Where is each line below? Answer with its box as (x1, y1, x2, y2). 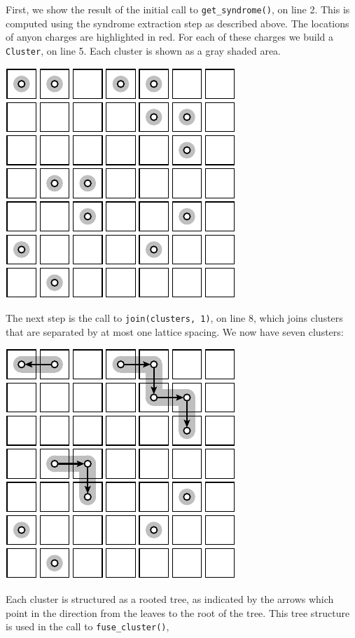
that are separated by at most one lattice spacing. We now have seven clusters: (6, 324, 344, 339)
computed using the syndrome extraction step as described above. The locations (6, 15, 349, 30)
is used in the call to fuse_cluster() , (6, 619, 169, 634)
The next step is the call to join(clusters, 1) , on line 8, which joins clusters (6, 311, 343, 325)
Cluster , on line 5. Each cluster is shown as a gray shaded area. (6, 43, 281, 57)
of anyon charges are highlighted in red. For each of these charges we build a (6, 29, 334, 44)
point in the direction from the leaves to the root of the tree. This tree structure (6, 605, 350, 620)
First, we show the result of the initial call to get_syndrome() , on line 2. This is (6, 2, 350, 16)
